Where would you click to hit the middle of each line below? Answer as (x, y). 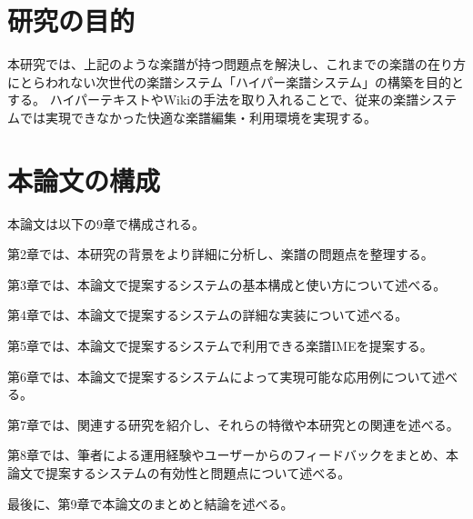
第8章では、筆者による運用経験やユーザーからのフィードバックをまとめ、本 (233, 455)
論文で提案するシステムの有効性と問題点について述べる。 (179, 472)
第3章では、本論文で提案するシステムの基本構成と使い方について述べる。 (227, 284)
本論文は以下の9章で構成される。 (106, 223)
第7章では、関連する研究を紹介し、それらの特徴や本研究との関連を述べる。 (233, 424)
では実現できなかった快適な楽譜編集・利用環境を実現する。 (198, 117)
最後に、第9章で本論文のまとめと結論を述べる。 (151, 503)
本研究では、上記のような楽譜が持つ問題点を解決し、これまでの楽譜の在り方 (236, 64)
